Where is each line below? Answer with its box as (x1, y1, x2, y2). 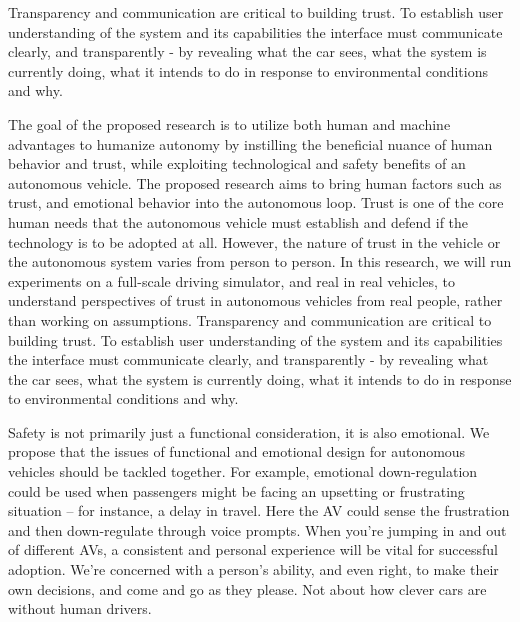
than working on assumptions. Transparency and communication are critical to (8, 309, 492, 330)
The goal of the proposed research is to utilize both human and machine (8, 113, 451, 134)
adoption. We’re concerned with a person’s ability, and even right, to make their (8, 559, 499, 580)
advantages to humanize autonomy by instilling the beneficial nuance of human (8, 133, 493, 154)
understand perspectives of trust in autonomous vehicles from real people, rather (8, 290, 503, 311)
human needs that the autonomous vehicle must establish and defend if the (8, 211, 469, 232)
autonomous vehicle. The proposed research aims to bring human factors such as (8, 172, 502, 193)
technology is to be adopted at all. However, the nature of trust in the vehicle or (8, 231, 501, 252)
